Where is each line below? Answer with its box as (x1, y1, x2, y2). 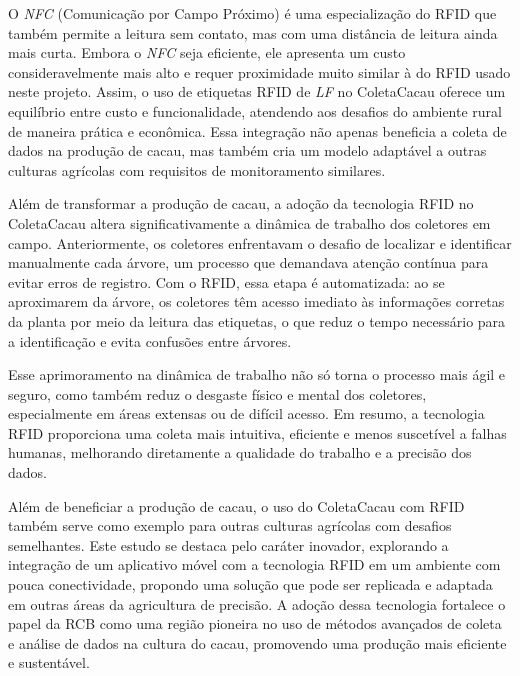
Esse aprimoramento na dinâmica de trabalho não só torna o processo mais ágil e (8, 364, 506, 385)
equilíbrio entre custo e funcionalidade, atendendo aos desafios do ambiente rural (8, 100, 502, 121)
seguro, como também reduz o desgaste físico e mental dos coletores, (8, 383, 427, 404)
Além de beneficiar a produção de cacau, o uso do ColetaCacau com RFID (8, 495, 465, 516)
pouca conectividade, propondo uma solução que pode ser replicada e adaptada (8, 574, 493, 595)
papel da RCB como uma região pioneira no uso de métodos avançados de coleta (8, 613, 502, 634)
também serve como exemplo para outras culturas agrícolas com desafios (8, 515, 452, 536)
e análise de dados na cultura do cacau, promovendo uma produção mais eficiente (8, 632, 507, 653)
